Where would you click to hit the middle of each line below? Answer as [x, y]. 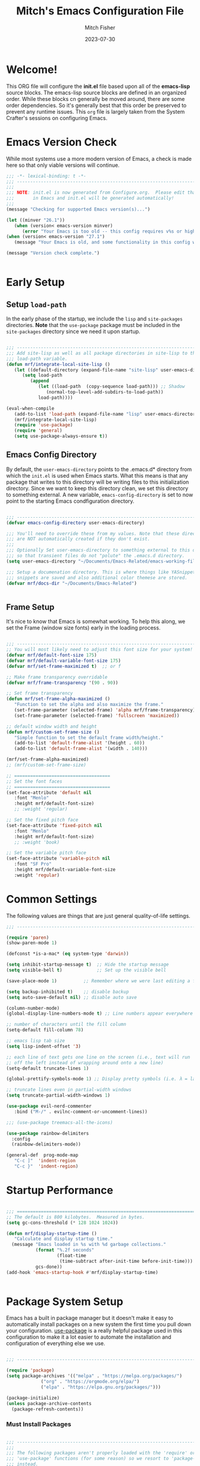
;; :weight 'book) [37, 842]
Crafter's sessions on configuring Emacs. [57, 118]
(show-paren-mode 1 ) [32, 943]
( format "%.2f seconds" [65, 1250]
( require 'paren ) [28, 937]
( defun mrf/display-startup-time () [51, 1233]
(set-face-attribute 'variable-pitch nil [58, 859]
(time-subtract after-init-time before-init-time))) [126, 1261]
